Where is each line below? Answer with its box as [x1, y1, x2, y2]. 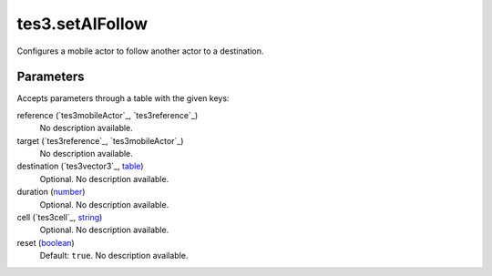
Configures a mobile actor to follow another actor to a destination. [16, 46, 264, 56]
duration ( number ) [16, 187, 86, 198]
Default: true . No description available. [39, 250, 189, 261]
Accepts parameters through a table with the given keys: [16, 93, 230, 104]
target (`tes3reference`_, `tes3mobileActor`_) [16, 135, 184, 146]
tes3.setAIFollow [16, 14, 149, 34]
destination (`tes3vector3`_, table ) [16, 160, 145, 172]
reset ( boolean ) [16, 237, 75, 248]
